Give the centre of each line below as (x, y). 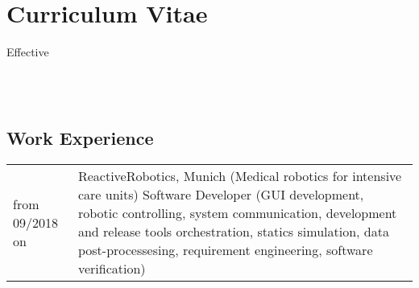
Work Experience (80, 138)
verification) (112, 269)
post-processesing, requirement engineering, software (225, 250)
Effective (28, 52)
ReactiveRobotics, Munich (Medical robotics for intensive (240, 176)
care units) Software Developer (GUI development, (221, 195)
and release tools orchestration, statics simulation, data (233, 232)
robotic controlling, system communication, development (237, 213)
